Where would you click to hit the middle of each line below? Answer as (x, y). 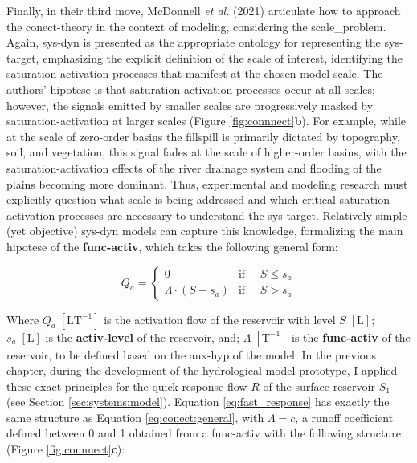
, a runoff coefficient (344, 417)
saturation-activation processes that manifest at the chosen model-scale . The (195, 73)
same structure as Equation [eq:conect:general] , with (135, 417)
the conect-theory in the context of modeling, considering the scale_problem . (196, 26)
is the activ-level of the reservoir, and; (143, 337)
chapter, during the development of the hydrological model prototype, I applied (202, 370)
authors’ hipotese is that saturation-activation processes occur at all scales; (191, 89)
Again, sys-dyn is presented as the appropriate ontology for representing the (194, 42)
